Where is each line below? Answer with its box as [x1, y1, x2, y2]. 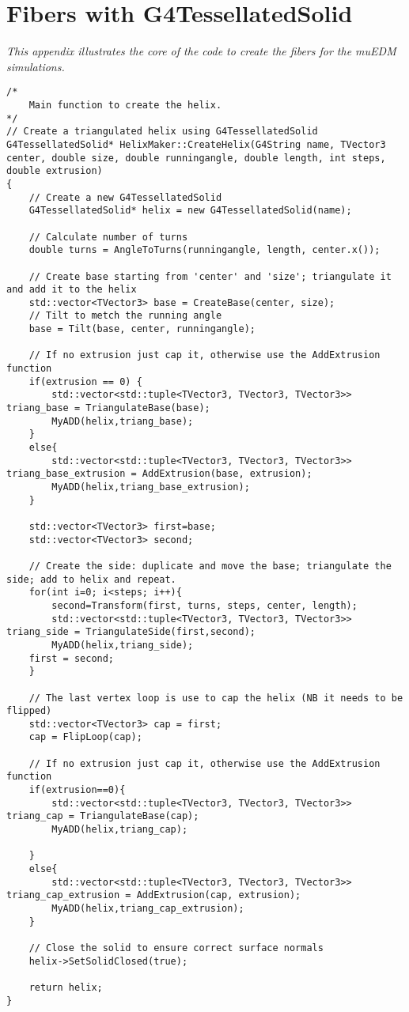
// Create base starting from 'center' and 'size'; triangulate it [28, 270, 392, 282]
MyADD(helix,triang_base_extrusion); [51, 481, 250, 493]
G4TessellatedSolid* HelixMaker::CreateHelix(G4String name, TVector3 [6, 138, 386, 150]
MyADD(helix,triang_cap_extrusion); [51, 903, 244, 914]
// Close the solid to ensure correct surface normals [28, 942, 324, 953]
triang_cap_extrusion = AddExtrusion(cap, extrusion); [6, 889, 301, 901]
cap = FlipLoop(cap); [28, 731, 142, 743]
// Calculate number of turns [28, 231, 188, 243]
